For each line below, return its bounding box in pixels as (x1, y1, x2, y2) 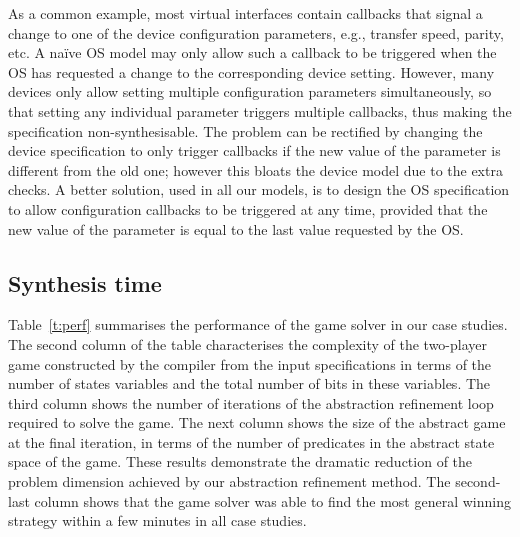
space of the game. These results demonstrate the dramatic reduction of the (8, 451, 473, 472)
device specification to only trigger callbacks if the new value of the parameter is (8, 140, 501, 161)
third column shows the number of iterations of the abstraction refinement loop (8, 392, 494, 413)
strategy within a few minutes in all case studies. (8, 510, 307, 531)
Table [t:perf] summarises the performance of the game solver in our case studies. (8, 314, 508, 335)
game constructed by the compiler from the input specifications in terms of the (8, 353, 492, 374)
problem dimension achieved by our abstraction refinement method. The (8, 471, 451, 492)
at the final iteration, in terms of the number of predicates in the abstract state (8, 431, 495, 452)
